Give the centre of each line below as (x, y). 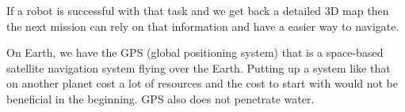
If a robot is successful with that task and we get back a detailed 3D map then (198, 10)
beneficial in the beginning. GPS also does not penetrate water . (160, 98)
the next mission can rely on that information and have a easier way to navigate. (203, 26)
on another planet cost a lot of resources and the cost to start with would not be (202, 83)
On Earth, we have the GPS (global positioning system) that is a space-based (195, 52)
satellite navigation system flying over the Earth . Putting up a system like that (199, 67)
